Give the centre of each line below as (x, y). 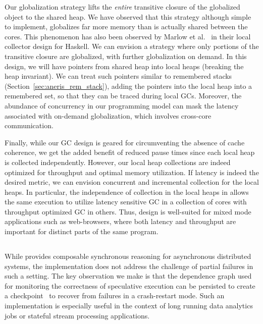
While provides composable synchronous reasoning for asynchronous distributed (128, 256)
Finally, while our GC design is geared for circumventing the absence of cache (125, 142)
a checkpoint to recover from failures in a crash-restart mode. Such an (115, 295)
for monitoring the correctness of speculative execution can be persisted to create (130, 285)
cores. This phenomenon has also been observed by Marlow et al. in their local (128, 36)
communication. (29, 125)
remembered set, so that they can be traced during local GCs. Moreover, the (123, 96)
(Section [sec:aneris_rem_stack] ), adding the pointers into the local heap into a (128, 86)
